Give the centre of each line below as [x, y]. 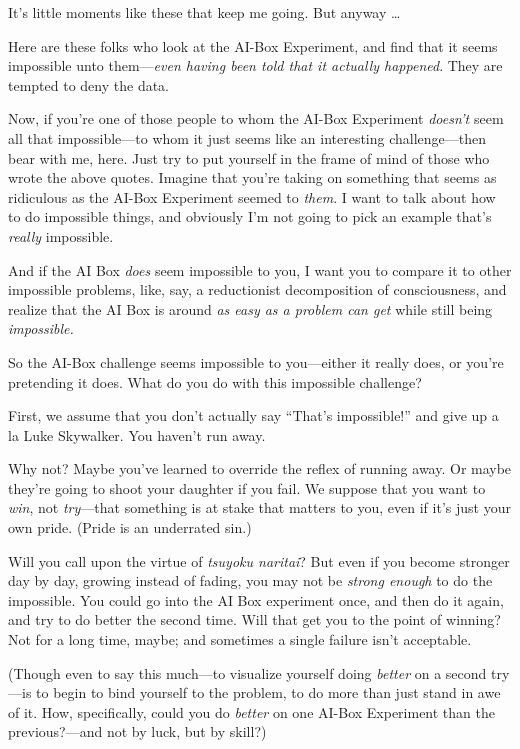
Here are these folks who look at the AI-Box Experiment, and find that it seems [253, 45]
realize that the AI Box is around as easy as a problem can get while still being [250, 308]
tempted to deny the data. [88, 84]
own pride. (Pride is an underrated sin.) [130, 527]
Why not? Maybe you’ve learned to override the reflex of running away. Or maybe [260, 468]
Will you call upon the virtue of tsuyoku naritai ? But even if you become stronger [259, 560]
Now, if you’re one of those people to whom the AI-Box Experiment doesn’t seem [256, 118]
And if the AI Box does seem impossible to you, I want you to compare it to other [260, 269]
